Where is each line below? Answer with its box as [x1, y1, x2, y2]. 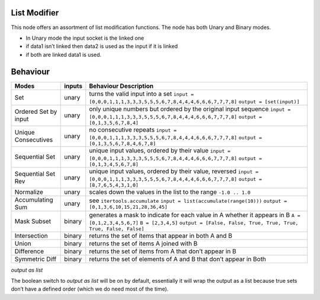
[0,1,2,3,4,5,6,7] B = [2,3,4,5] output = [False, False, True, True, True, [89, 219, 299, 226]
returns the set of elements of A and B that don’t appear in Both [89, 255, 267, 263]
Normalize [14, 187, 44, 196]
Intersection [14, 231, 48, 240]
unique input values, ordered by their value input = [89, 146, 231, 154]
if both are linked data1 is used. [25, 51, 102, 58]
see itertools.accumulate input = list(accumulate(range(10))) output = [89, 196, 287, 205]
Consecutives [14, 136, 53, 144]
